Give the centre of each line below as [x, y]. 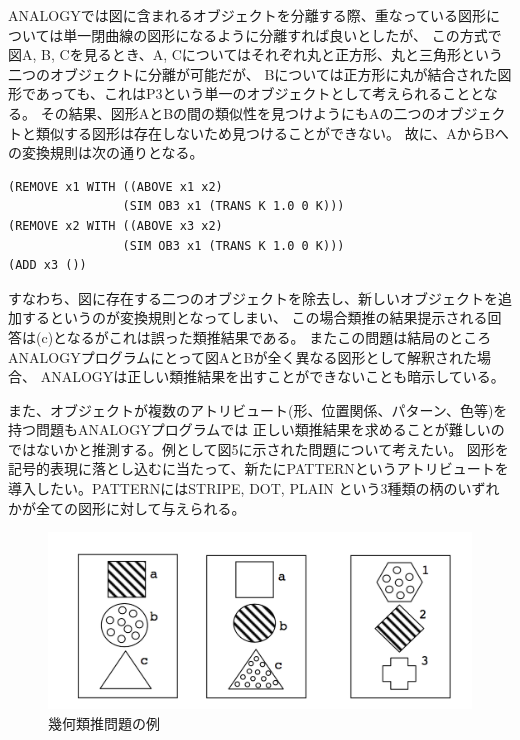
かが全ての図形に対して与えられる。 [127, 507]
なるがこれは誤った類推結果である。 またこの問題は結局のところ [279, 336]
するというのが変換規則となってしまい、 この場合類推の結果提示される [254, 317]
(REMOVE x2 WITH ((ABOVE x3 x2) [115, 225]
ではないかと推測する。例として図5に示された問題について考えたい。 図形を [258, 448]
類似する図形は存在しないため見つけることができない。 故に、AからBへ [272, 132]
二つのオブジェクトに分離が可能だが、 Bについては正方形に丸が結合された [253, 73]
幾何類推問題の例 [104, 722]
